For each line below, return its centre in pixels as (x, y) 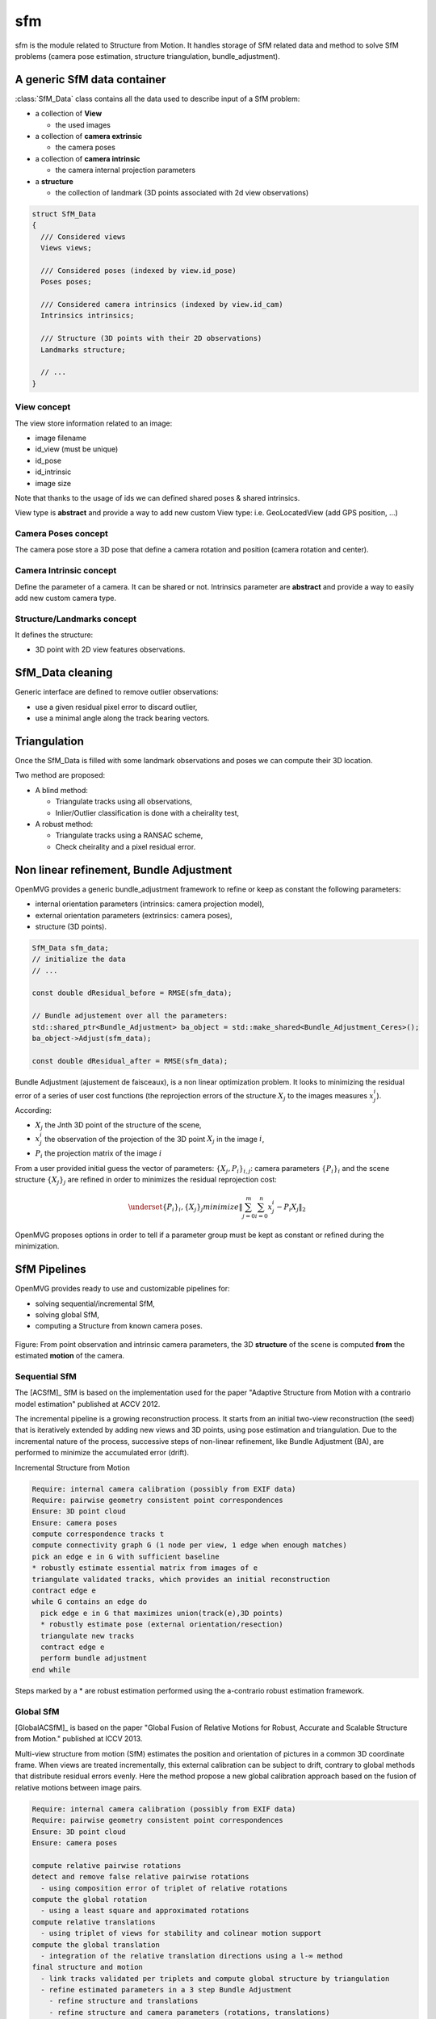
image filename (61, 438)
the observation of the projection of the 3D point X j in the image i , (155, 1140)
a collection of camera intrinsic (88, 158)
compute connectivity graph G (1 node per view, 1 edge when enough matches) (189, 1545)
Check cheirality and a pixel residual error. (126, 846)
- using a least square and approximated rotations (145, 1911)
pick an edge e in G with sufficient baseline (126, 1556)
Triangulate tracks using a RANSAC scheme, (129, 835)
